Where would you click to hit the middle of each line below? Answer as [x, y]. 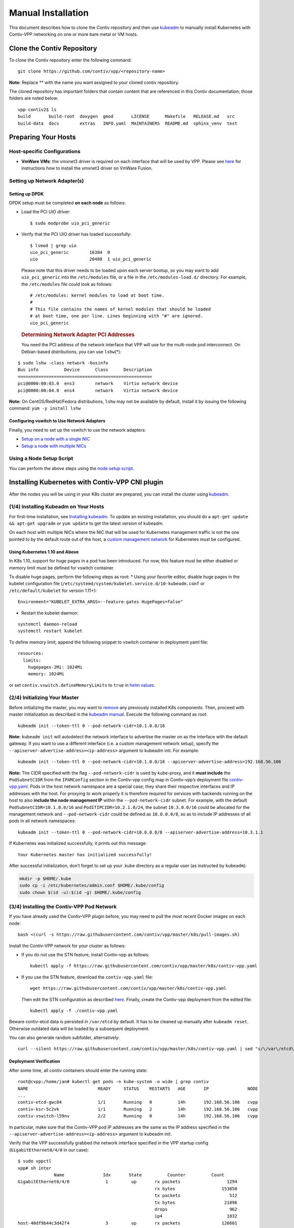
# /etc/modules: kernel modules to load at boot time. [97, 295]
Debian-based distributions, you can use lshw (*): [72, 352]
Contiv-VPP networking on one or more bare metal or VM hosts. [73, 34]
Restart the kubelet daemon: [50, 613]
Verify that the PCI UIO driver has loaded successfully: [76, 234]
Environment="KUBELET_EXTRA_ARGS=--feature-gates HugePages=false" [100, 602]
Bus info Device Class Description [85, 370]
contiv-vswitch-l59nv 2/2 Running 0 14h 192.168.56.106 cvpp [138, 1116]
